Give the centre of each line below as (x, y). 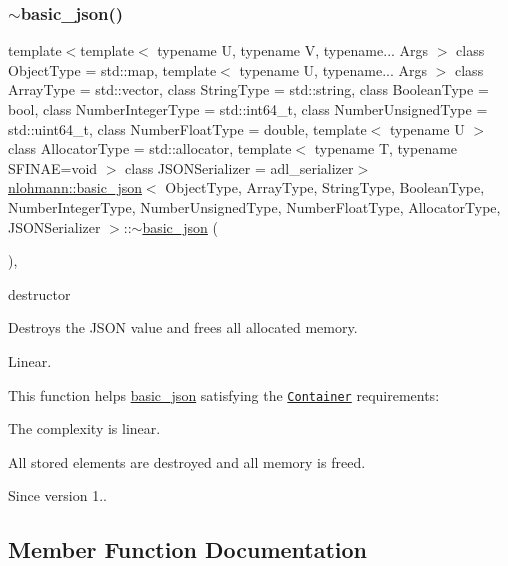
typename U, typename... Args (333, 69)
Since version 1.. (57, 495)
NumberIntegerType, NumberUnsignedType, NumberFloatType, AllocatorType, (254, 206)
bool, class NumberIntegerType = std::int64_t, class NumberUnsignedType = (248, 109)
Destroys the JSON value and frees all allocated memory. (183, 327)
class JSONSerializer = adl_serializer (239, 167)
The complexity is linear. (84, 428)
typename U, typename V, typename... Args (293, 50)
